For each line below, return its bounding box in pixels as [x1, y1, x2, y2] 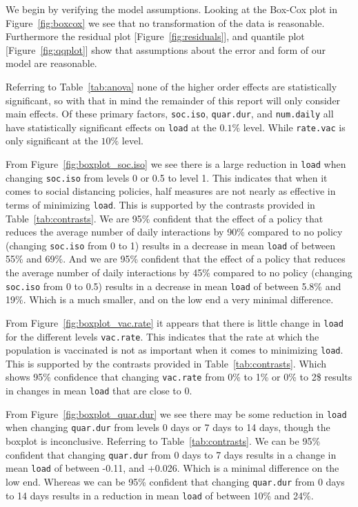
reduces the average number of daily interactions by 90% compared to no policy [6, 224, 343, 239]
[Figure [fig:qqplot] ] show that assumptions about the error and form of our [6, 42, 326, 57]
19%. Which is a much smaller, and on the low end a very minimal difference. [6, 292, 334, 307]
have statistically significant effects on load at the [6, 119, 217, 134]
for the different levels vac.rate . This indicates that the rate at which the [6, 329, 319, 343]
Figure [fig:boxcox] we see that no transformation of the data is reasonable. [6, 15, 325, 30]
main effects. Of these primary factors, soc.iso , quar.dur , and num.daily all [6, 106, 334, 121]
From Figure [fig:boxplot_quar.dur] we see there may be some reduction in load [6, 406, 347, 421]
